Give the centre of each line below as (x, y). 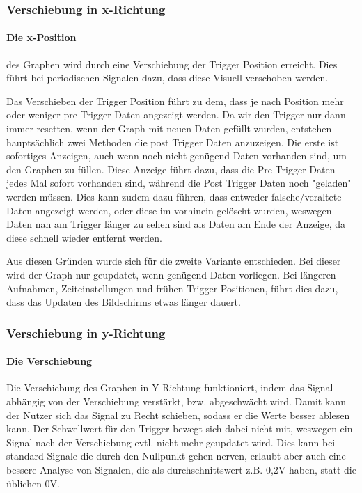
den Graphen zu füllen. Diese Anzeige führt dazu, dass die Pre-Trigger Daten (171, 169)
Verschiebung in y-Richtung (86, 332)
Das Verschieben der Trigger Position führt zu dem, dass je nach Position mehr (175, 101)
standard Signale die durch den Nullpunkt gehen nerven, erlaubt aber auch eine (176, 456)
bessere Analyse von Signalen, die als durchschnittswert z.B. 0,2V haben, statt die (181, 469)
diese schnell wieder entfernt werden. (84, 237)
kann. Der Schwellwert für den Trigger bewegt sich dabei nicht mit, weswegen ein (180, 429)
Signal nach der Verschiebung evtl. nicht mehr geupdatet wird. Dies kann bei (171, 442)
